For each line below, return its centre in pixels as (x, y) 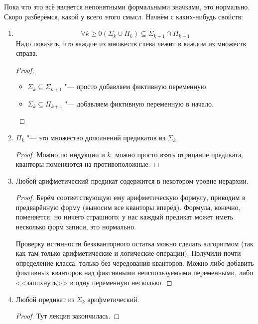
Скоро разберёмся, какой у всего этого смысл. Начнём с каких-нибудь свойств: (124, 16)
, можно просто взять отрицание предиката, (177, 154)
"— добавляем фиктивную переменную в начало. (139, 103)
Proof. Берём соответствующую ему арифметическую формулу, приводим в (130, 197)
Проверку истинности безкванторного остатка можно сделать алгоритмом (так (134, 243)
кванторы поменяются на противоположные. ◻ (87, 164)
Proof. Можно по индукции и (60, 154)
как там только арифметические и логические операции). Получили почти (128, 253)
